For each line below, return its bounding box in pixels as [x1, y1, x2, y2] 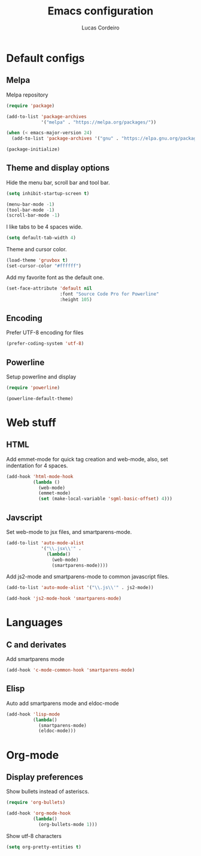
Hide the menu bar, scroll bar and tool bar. [6, 179, 110, 186]
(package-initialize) [6, 146, 60, 152]
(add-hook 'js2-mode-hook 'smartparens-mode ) [6, 596, 121, 602]
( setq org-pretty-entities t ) [6, 844, 82, 850]
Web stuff [6, 416, 57, 429]
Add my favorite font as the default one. [6, 274, 105, 281]
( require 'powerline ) [6, 385, 60, 391]
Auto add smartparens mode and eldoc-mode [6, 699, 119, 707]
